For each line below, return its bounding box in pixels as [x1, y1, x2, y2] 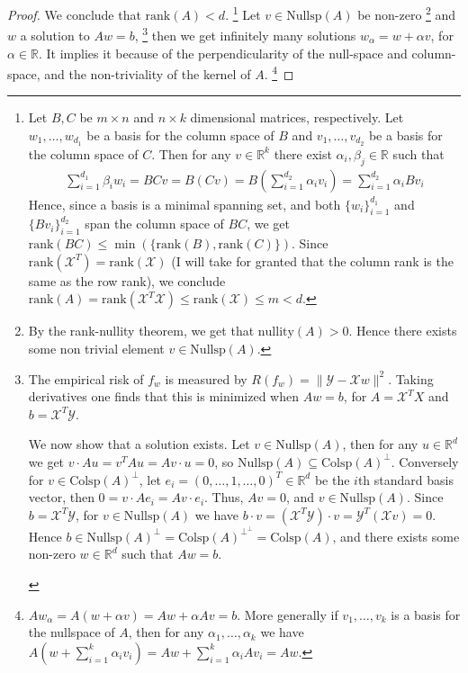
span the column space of [85, 214, 224, 233]
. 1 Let [225, 3, 261, 23]
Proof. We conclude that [7, 4, 141, 23]
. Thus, [204, 488, 244, 507]
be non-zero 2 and [357, 3, 456, 23]
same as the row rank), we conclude [28, 271, 226, 290]
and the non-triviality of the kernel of [44, 64, 251, 83]
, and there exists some [332, 526, 460, 545]
